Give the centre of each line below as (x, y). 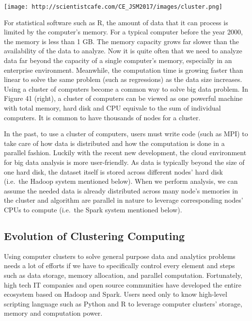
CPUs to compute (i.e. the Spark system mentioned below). (93, 209)
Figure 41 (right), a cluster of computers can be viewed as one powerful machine (123, 98)
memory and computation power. (53, 313)
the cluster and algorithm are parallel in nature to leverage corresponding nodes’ (124, 200)
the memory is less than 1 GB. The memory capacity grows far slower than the (121, 41)
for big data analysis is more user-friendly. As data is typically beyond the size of (124, 162)
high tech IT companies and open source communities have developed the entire (123, 284)
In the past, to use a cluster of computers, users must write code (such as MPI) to (126, 134)
